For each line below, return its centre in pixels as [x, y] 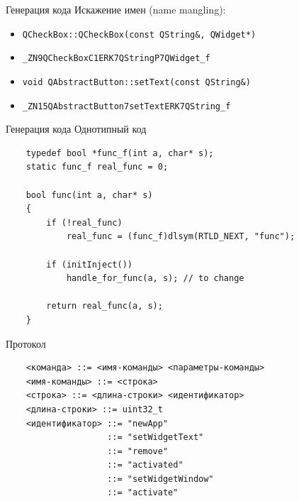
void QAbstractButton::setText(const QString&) [136, 82]
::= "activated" [145, 465]
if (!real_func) [84, 222]
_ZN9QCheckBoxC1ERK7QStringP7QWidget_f [116, 59]
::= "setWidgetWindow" [160, 479]
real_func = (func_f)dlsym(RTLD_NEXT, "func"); [181, 237]
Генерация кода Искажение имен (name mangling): [116, 9]
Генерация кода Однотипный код [76, 129]
